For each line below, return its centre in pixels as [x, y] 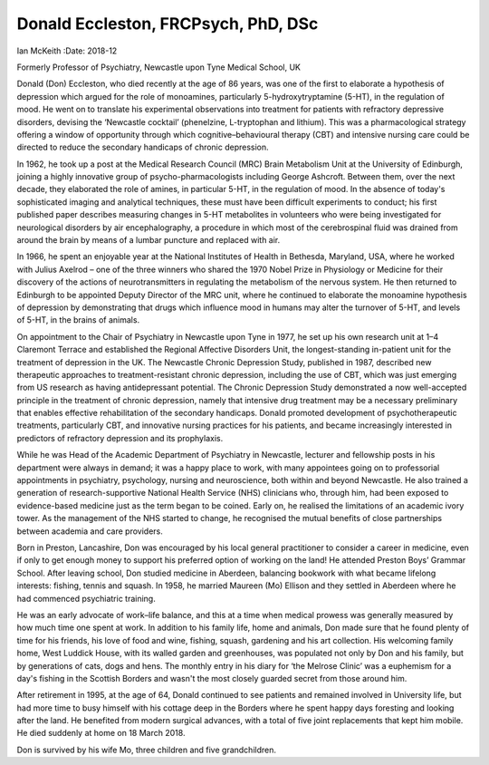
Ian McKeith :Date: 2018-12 [67, 51]
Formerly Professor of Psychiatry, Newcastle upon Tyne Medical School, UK [159, 67]
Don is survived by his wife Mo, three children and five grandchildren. [146, 750]
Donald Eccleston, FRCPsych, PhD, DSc [168, 24]
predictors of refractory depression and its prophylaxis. [120, 438]
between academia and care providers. [90, 531]
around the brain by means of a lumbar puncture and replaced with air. [149, 240]
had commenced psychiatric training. [86, 598]
